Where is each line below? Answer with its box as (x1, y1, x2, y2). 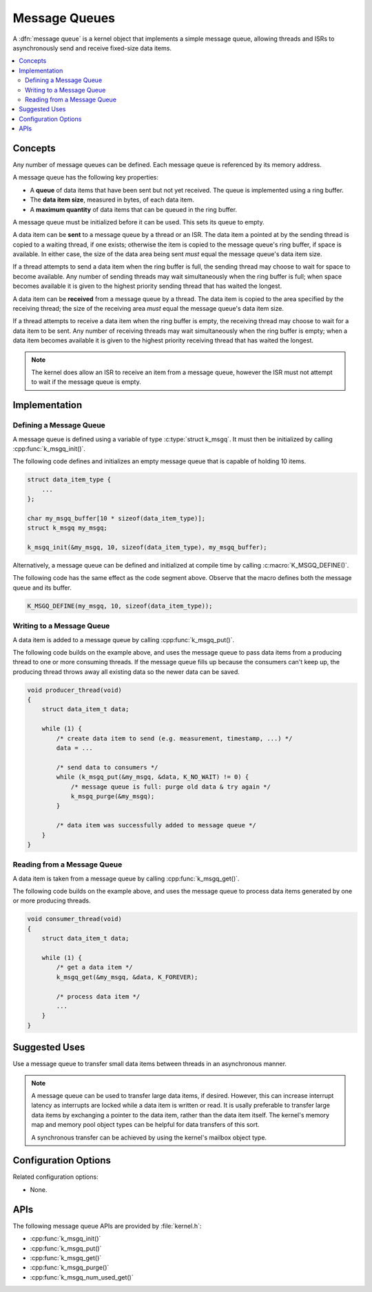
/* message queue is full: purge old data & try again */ (70, 782, 271, 791)
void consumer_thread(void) (27, 915, 122, 923)
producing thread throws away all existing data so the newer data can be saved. (12, 667, 240, 676)
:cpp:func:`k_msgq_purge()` (30, 1264, 110, 1272)
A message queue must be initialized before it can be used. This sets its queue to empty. (12, 218, 265, 226)
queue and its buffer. (12, 584, 72, 592)
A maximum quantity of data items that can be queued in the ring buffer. (30, 205, 238, 213)
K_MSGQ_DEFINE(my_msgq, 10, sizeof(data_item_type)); (27, 601, 213, 610)
